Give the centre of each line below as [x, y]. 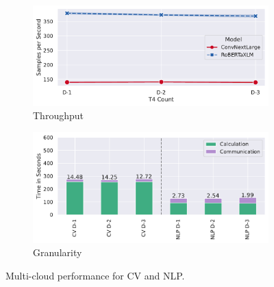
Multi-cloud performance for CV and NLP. [95, 275]
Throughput [58, 115]
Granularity [58, 252]
